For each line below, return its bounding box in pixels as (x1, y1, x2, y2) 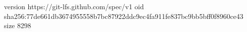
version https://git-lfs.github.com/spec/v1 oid (4, 1, 144, 11)
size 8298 (4, 20, 31, 31)
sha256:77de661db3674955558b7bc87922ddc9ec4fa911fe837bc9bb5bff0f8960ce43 (4, 11, 244, 21)
